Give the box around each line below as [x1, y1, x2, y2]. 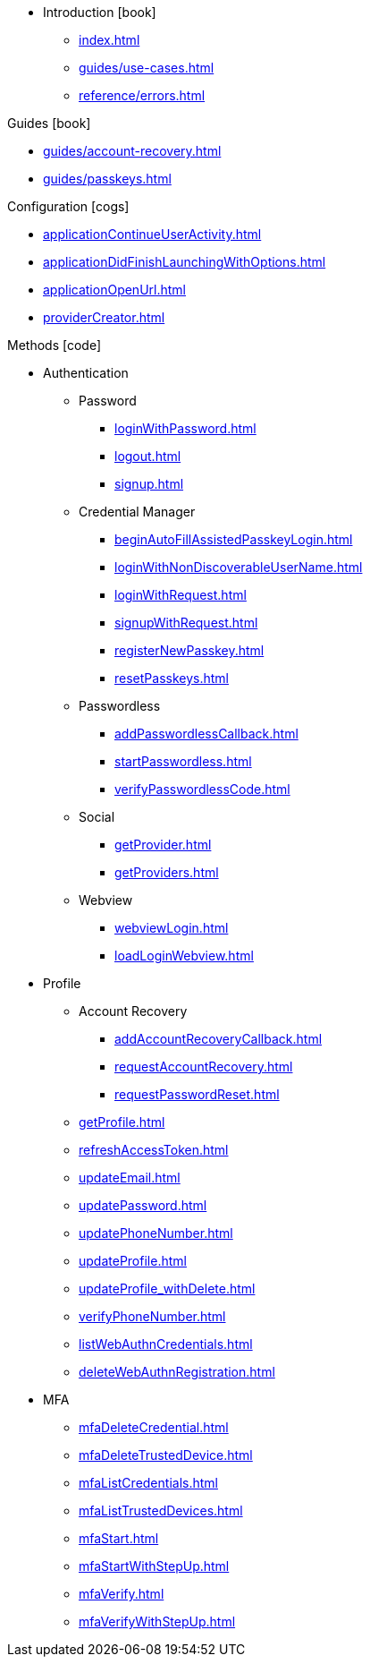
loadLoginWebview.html [114, 948, 254, 963]
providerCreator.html [43, 310, 165, 325]
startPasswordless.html [114, 754, 252, 769]
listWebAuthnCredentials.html [79, 1336, 253, 1352]
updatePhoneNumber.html [79, 1225, 233, 1241]
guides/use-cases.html [79, 60, 214, 75]
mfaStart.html [79, 1531, 159, 1546]
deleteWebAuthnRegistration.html [79, 1364, 275, 1379]
